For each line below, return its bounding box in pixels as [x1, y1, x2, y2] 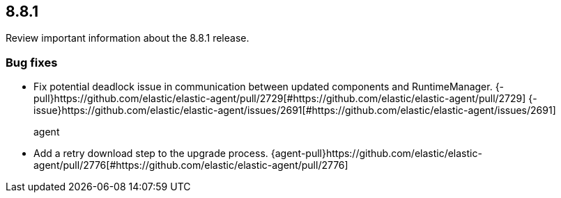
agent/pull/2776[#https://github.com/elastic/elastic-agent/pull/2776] [33, 159, 348, 172]
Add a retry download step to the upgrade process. [33, 147, 268, 160]
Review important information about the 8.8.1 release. [6, 32, 249, 44]
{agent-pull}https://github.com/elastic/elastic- [270, 147, 482, 160]
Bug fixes [6, 55, 58, 69]
